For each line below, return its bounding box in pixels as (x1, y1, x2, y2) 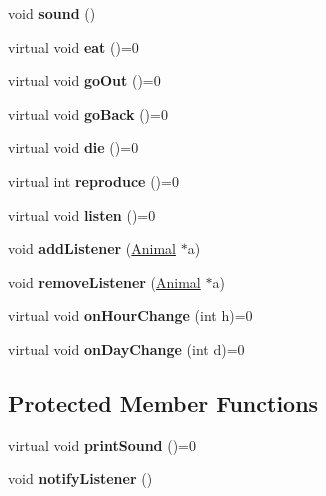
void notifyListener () (8, 468, 153, 489)
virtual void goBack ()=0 (8, 103, 168, 124)
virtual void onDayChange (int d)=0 (8, 338, 245, 359)
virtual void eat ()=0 (8, 36, 139, 57)
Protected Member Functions (8, 387, 319, 418)
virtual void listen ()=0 (8, 204, 156, 225)
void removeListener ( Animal (8, 271, 201, 292)
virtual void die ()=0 (8, 137, 139, 158)
